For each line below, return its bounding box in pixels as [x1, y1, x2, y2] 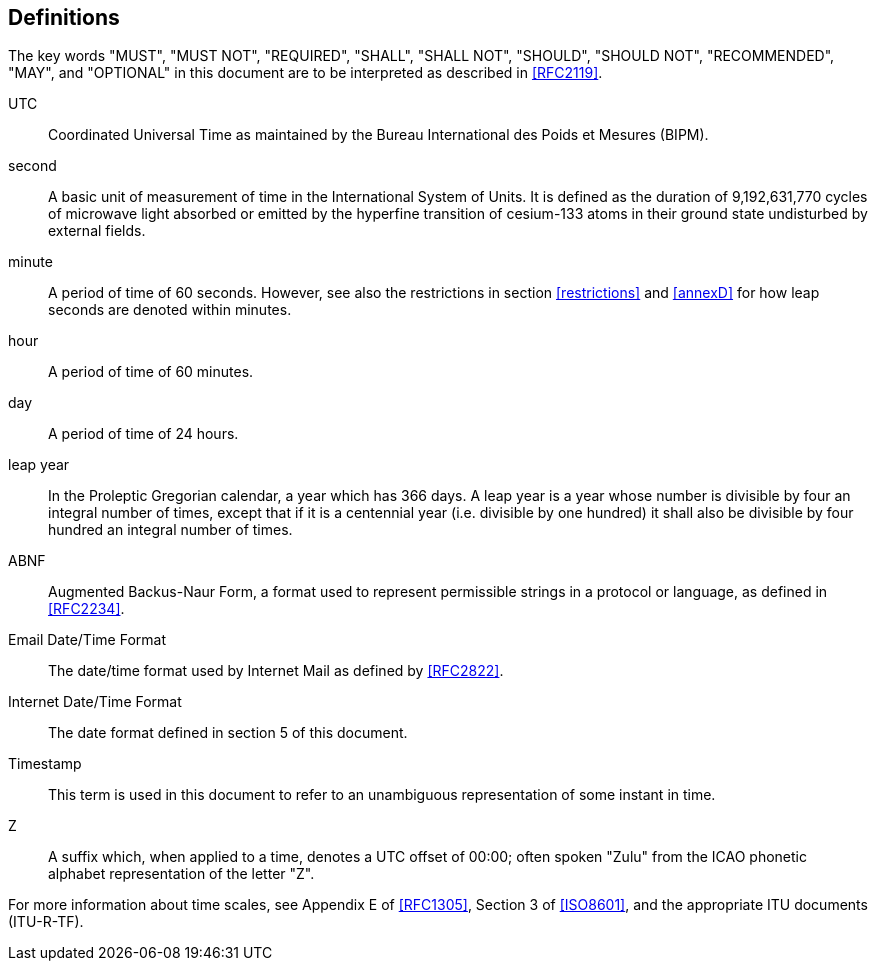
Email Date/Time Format [8, 631, 166, 649]
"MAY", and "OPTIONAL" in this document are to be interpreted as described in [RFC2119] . [8, 64, 603, 82]
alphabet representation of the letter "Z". [48, 865, 315, 883]
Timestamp [8, 755, 82, 773]
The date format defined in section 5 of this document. [48, 724, 408, 742]
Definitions [8, 5, 120, 30]
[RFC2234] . [48, 600, 125, 618]
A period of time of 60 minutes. [48, 363, 254, 381]
